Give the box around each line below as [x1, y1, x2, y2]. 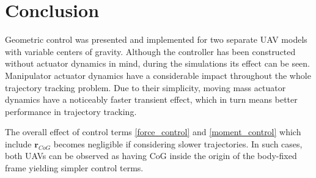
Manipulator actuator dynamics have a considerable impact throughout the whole [5, 69, 311, 81]
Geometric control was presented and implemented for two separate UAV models [5, 33, 307, 46]
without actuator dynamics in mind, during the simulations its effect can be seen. [5, 57, 310, 70]
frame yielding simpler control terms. [5, 161, 144, 174]
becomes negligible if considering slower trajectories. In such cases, [53, 137, 303, 150]
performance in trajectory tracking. [5, 105, 137, 117]
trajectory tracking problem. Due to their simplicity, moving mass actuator [5, 81, 286, 94]
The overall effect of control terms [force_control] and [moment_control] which [5, 125, 301, 138]
